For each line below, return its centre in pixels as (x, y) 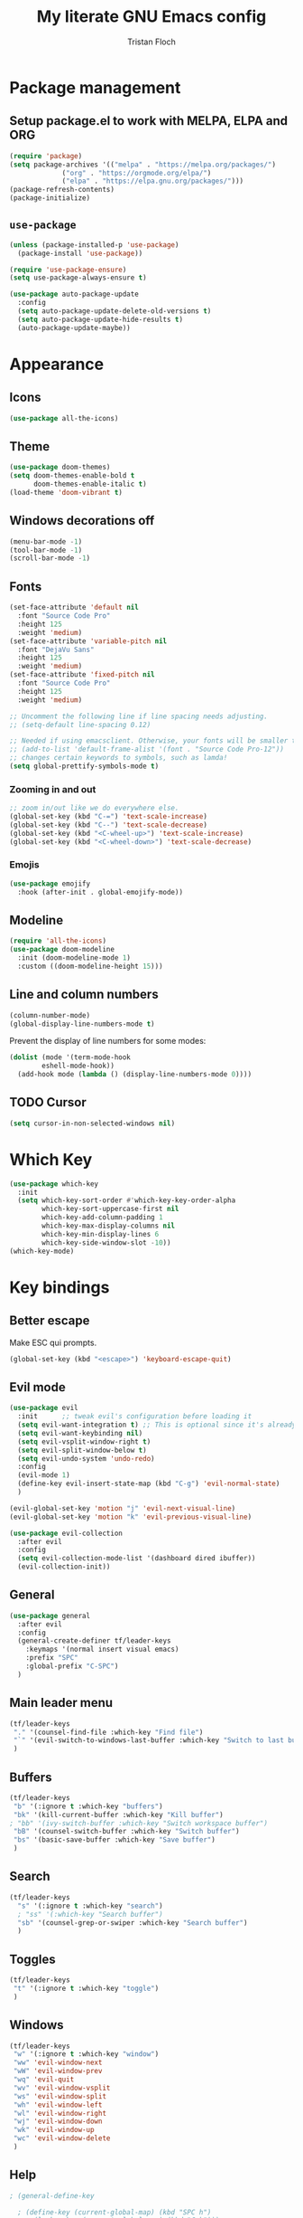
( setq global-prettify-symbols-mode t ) (84, 766)
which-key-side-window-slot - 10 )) (106, 1242)
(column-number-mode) (50, 1015)
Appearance (57, 364)
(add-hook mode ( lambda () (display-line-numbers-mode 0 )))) (135, 1075)
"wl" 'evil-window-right (60, 2113)
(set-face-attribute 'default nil (74, 608)
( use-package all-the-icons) (64, 418)
